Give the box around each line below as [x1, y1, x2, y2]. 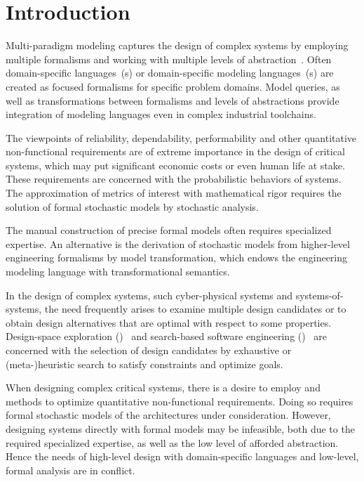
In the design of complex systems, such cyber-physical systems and [6, 287, 293, 302]
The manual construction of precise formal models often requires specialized [6, 223, 332, 237]
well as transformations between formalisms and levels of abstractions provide [6, 93, 339, 108]
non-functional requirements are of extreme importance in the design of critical [6, 144, 345, 159]
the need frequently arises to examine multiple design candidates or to [44, 301, 346, 316]
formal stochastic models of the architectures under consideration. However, [6, 408, 331, 422]
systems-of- [295, 287, 344, 302]
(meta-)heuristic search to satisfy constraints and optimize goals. [6, 356, 283, 371]
